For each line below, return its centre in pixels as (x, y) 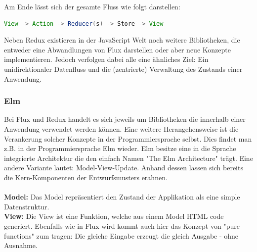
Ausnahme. (21, 245)
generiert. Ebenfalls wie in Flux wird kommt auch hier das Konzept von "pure (122, 226)
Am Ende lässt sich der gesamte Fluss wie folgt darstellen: (92, 6)
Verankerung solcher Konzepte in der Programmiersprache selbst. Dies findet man (128, 138)
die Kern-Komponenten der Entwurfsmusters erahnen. (86, 177)
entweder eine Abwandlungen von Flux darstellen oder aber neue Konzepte (117, 49)
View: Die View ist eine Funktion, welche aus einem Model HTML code (114, 216)
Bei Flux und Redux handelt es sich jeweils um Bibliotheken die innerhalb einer (125, 119)
